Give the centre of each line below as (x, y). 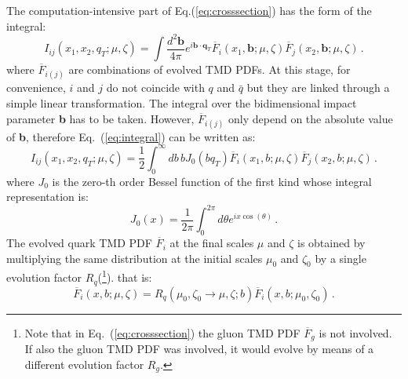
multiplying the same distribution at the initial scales (135, 258)
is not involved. (355, 332)
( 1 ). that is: (125, 276)
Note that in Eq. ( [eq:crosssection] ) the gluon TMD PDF (162, 332)
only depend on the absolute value (311, 118)
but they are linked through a (318, 87)
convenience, (36, 87)
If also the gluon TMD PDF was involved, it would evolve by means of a (199, 349)
